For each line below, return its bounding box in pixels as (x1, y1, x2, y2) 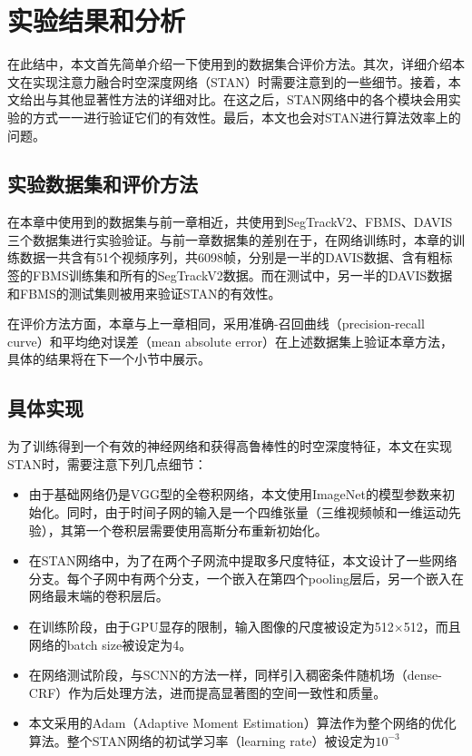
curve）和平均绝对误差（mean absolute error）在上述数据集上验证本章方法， (7, 331, 454, 350)
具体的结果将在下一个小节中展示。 (7, 349, 211, 368)
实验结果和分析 (7, 2, 186, 39)
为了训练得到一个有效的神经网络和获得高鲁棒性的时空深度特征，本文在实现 (7, 437, 452, 456)
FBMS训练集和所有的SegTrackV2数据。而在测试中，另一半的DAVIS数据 (32, 266, 453, 285)
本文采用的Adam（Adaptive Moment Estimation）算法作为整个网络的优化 (28, 713, 457, 732)
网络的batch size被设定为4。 (28, 634, 192, 653)
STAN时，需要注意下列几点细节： (7, 454, 207, 473)
